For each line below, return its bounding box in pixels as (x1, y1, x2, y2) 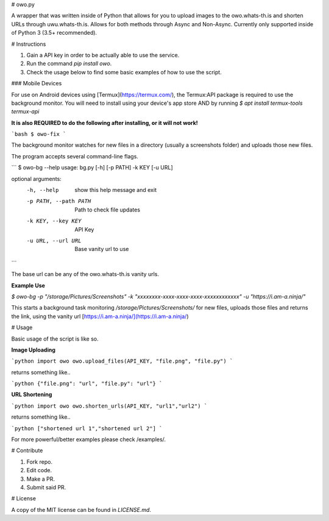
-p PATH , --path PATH (26, 198, 91, 205)
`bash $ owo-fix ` (11, 131, 66, 138)
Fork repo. (26, 458, 53, 466)
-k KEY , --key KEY (26, 218, 82, 225)
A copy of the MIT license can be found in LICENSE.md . (11, 506, 152, 513)
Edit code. (26, 467, 52, 474)
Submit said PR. (26, 483, 66, 491)
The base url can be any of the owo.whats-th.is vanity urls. (11, 271, 160, 278)
